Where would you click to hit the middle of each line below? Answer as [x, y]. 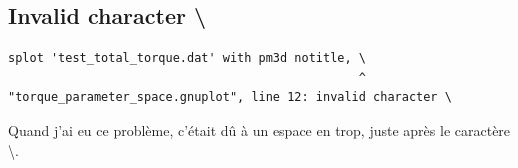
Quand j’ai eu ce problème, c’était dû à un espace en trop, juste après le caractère [259, 129]
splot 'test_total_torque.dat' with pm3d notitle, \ [187, 58]
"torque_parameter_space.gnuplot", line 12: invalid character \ [230, 97]
